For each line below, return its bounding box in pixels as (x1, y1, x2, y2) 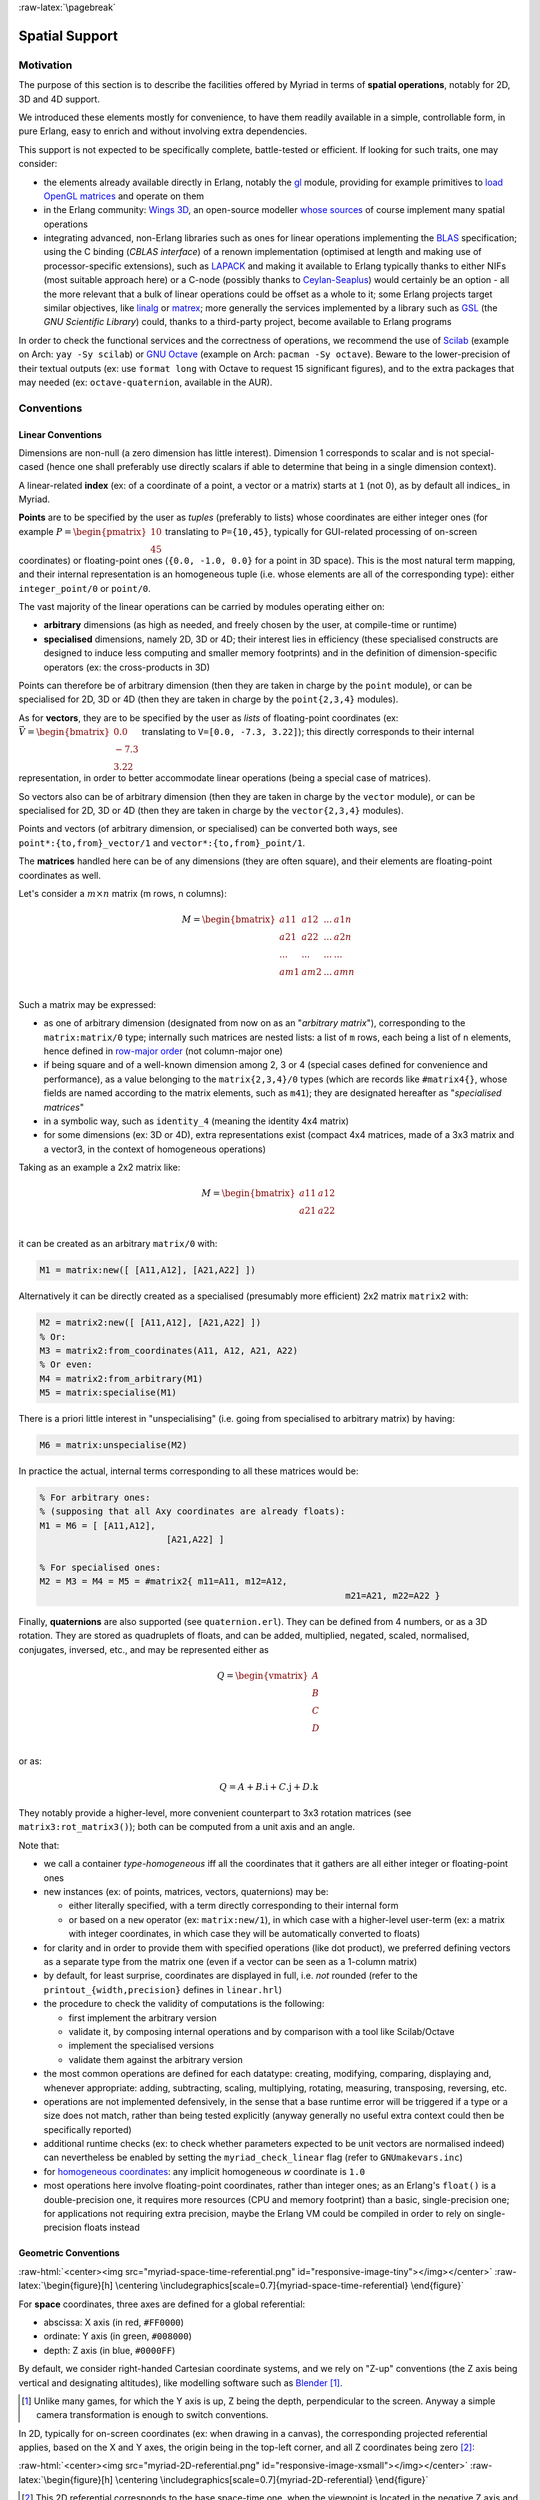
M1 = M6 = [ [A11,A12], (39, 1520, 157, 1531)
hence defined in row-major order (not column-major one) (43, 1045, 284, 1057)
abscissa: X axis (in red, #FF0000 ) (43, 2316, 185, 2328)
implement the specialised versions (68, 2040, 215, 2052)
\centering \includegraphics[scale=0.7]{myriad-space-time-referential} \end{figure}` (115, 2280, 465, 2292)
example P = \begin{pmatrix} (18, 525, 147, 537)
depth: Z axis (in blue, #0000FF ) (43, 2344, 176, 2356)
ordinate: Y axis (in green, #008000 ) (43, 2330, 192, 2342)
